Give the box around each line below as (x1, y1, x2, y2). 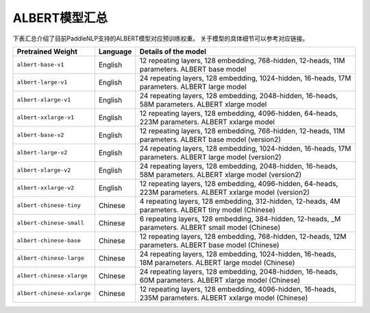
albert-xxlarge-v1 (16, 114, 75, 121)
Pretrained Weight (16, 47, 78, 56)
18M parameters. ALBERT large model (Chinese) (139, 257, 295, 267)
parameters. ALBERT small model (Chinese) (139, 222, 281, 232)
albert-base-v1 (16, 61, 64, 69)
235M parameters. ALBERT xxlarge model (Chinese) (139, 292, 308, 302)
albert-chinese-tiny (16, 202, 82, 209)
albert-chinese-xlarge (16, 272, 88, 279)
